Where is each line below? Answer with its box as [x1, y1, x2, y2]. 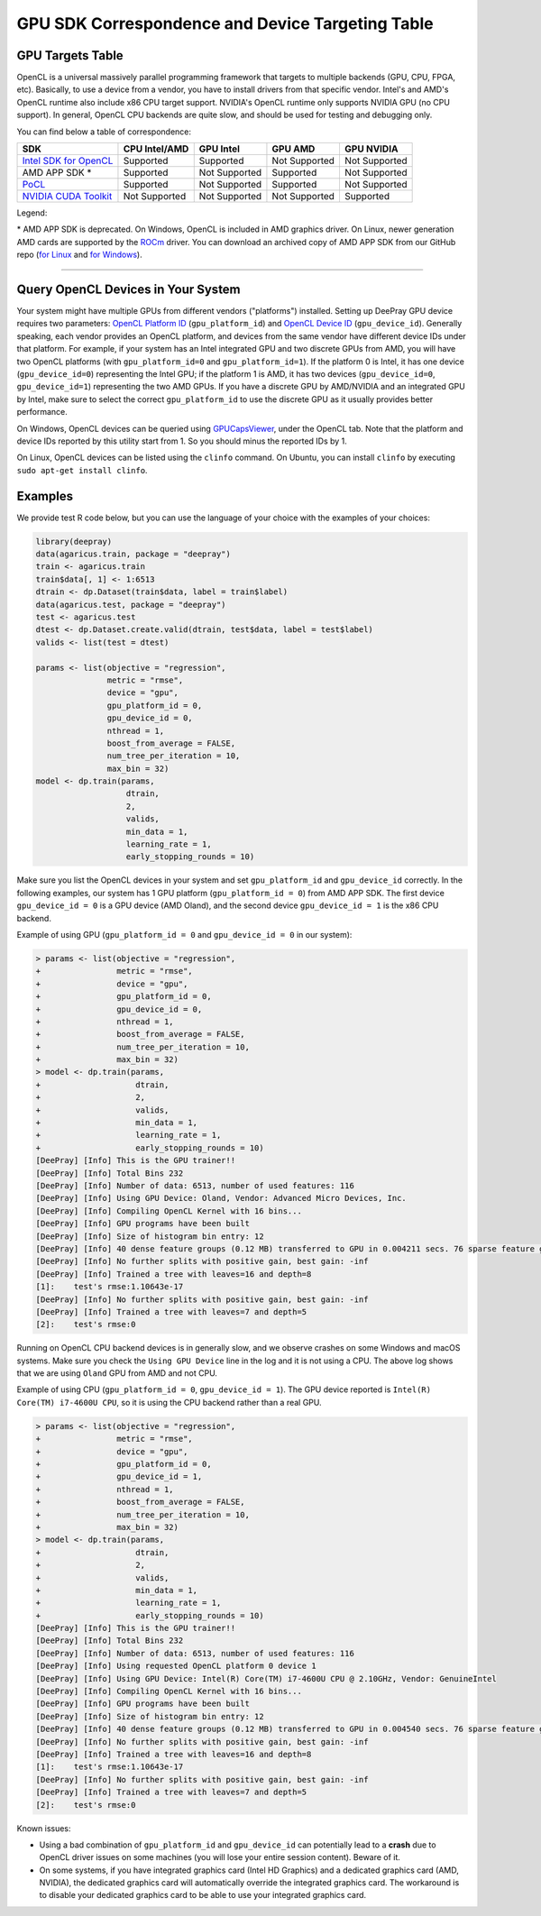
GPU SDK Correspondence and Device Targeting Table [16, 14, 434, 33]
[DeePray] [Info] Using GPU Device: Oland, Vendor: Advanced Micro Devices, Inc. [35, 1193, 408, 1204]
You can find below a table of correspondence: [16, 126, 192, 137]
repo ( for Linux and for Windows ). [16, 249, 143, 261]
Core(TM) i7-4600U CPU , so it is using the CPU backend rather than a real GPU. [16, 1397, 322, 1407]
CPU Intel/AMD [123, 142, 189, 155]
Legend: [16, 207, 48, 218]
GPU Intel [198, 142, 241, 155]
